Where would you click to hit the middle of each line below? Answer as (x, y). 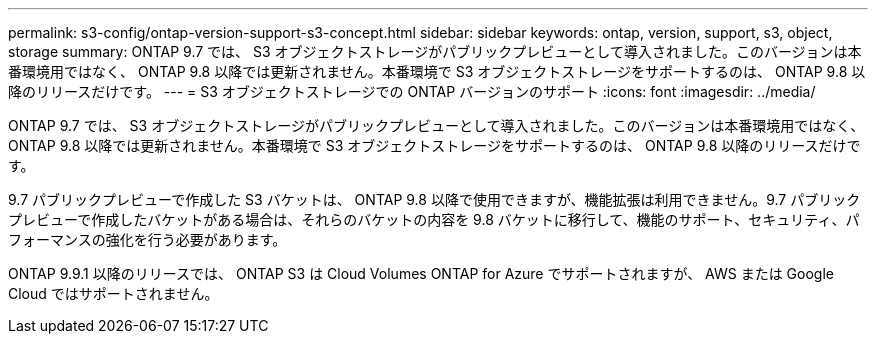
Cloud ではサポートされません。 (113, 293)
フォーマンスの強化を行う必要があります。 (147, 239)
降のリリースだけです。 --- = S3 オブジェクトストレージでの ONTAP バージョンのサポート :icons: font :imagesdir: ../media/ (412, 91)
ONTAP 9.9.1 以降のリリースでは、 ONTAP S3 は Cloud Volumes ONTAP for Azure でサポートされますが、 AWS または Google (421, 273)
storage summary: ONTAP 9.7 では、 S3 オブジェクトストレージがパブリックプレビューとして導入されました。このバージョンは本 (435, 51)
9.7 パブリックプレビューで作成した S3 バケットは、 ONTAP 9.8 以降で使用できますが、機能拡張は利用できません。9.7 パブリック (434, 199)
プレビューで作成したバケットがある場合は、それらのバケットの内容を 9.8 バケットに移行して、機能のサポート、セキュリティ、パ (434, 219)
